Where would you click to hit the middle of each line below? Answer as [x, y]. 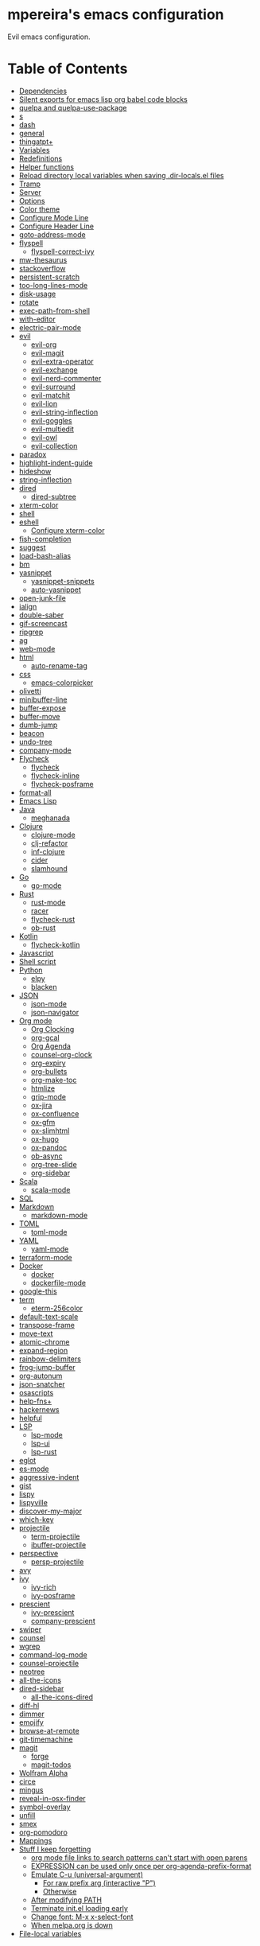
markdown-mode [59, 1215]
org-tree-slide [54, 1164]
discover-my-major [50, 1511]
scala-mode [50, 1189]
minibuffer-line [43, 699]
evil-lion [44, 403]
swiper [30, 1629]
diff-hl [29, 1705]
